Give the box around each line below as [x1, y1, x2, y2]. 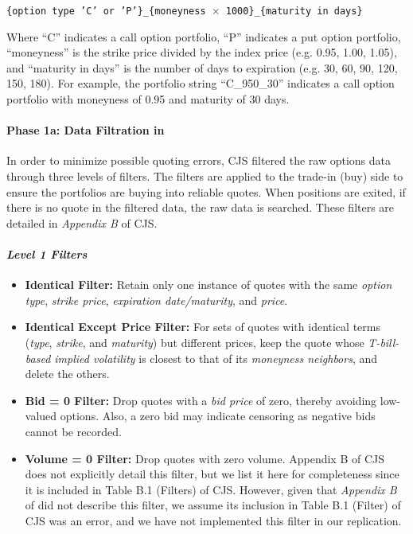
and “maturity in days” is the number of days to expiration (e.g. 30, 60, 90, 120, [6, 59, 398, 76]
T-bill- [368, 333, 399, 350]
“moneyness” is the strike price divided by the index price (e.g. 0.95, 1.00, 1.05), [6, 44, 397, 60]
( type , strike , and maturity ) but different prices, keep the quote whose [25, 333, 364, 350]
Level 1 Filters [6, 245, 88, 262]
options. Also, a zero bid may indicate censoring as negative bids [60, 407, 376, 424]
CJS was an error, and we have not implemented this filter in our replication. [25, 512, 402, 528]
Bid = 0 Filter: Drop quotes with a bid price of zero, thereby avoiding [25, 392, 377, 408]
